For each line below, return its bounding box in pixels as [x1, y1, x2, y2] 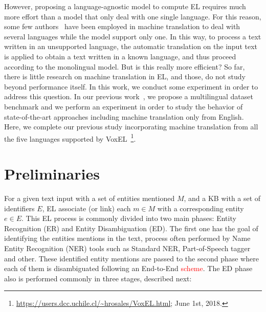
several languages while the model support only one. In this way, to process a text [4, 31, 261, 41]
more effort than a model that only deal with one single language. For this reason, [4, 11, 261, 21]
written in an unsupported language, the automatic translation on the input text [4, 41, 258, 52]
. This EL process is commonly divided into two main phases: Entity [21, 213, 236, 224]
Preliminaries [4, 163, 100, 184]
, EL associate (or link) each [42, 203, 131, 213]
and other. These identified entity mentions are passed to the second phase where [4, 253, 259, 263]
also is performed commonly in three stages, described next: [4, 273, 192, 283]
